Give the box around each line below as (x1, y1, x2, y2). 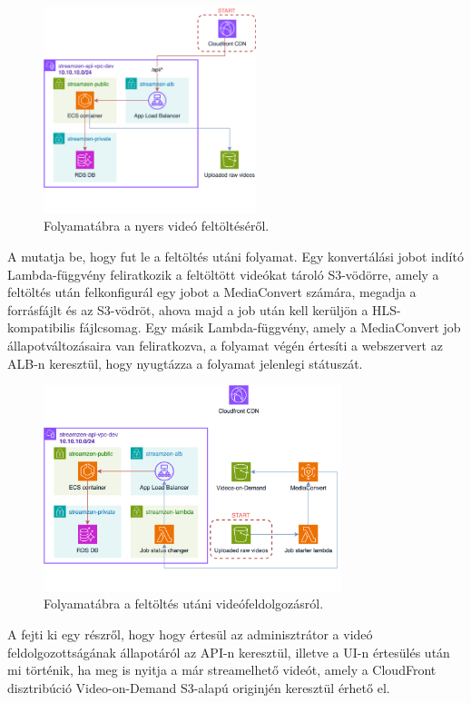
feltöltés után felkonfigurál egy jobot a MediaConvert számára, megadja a (7, 282, 417, 302)
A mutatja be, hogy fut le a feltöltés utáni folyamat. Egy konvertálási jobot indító (7, 246, 464, 265)
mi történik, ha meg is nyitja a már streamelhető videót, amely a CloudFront (7, 660, 437, 679)
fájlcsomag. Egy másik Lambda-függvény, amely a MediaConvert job (79, 318, 461, 337)
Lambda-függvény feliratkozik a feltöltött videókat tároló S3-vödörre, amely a (7, 264, 439, 283)
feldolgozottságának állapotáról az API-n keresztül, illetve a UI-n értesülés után (7, 642, 450, 661)
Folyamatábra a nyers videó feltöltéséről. (44, 216, 270, 235)
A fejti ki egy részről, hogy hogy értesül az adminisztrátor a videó (7, 625, 373, 644)
